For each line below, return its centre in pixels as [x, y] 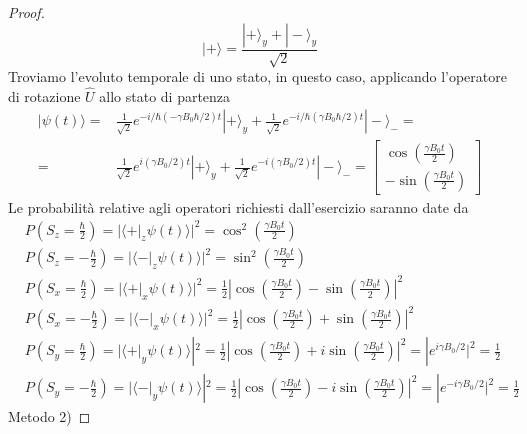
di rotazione [44, 95]
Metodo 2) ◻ [49, 416]
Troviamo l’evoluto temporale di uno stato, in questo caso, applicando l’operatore [257, 76]
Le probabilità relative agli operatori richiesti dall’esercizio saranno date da [238, 206]
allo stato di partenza [165, 95]
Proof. [26, 12]
